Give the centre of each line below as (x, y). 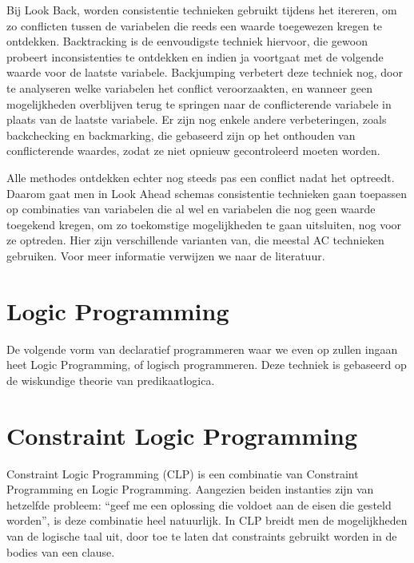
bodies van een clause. (61, 551)
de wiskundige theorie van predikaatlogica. (111, 380)
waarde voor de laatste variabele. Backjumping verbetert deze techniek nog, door (205, 72)
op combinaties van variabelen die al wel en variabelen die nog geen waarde (191, 209)
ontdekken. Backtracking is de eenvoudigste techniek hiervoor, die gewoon (187, 41)
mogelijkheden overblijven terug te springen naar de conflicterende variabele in (199, 103)
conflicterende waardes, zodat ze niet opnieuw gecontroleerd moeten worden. (193, 151)
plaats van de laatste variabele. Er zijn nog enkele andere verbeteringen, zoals (197, 119)
